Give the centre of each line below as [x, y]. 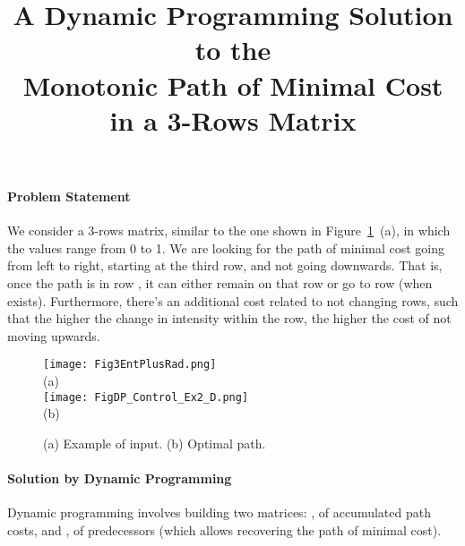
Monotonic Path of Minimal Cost [233, 85]
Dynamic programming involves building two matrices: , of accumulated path [219, 512]
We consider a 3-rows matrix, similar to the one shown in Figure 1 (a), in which [229, 230]
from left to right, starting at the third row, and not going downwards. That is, [225, 265]
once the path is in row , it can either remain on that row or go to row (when [220, 282]
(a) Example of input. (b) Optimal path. [155, 443]
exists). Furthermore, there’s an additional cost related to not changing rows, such [233, 300]
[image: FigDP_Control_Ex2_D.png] [146, 397]
